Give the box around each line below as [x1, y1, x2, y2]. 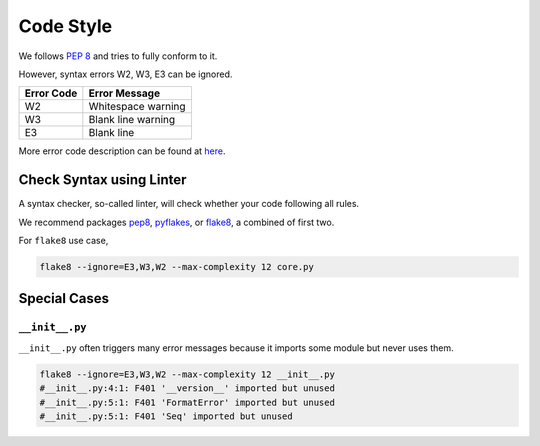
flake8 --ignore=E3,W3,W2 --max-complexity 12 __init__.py [39, 368, 335, 380]
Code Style [18, 15, 113, 37]
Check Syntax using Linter [18, 171, 187, 189]
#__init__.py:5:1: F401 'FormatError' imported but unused [39, 396, 335, 408]
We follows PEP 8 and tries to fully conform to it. [18, 50, 218, 62]
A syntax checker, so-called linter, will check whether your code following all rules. [18, 198, 360, 210]
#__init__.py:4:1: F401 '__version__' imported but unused [39, 383, 335, 394]
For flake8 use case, [18, 235, 109, 247]
